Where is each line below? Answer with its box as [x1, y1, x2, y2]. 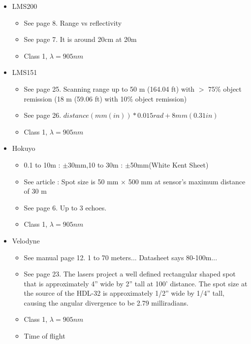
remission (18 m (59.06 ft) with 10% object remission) [24, 93, 187, 103]
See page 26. [24, 110, 62, 120]
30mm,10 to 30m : [68, 159, 123, 170]
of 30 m [24, 186, 47, 196]
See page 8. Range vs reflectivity [24, 17, 122, 28]
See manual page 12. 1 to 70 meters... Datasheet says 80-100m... [24, 252, 218, 262]
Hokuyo [12, 143, 35, 153]
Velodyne [12, 235, 40, 245]
